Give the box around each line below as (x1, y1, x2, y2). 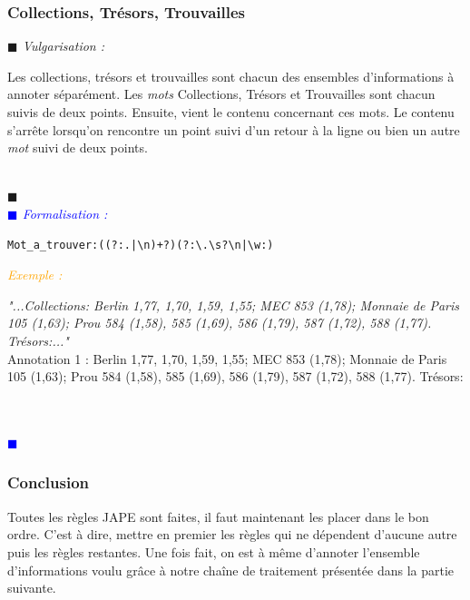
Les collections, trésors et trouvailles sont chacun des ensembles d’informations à (7, 66, 455, 85)
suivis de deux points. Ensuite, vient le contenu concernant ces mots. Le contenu (7, 103, 455, 121)
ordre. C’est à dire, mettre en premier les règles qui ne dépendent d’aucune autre (7, 525, 457, 544)
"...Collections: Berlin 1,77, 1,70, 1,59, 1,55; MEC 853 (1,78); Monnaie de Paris (7, 295, 459, 314)
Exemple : (7, 265, 63, 284)
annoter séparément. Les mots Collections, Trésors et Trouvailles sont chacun (7, 84, 436, 103)
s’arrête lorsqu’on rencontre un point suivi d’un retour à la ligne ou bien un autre (7, 120, 460, 139)
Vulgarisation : (22, 36, 105, 55)
